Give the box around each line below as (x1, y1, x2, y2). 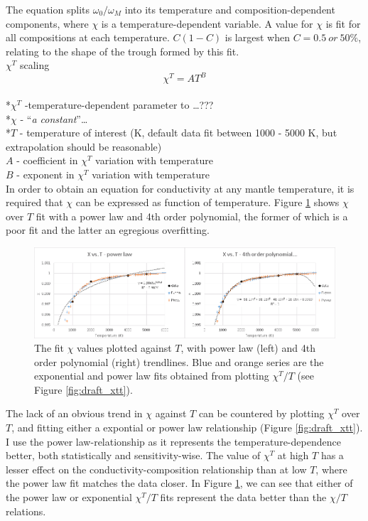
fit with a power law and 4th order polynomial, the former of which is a (36, 208, 348, 223)
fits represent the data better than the (160, 490, 327, 505)
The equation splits (6, 2, 90, 16)
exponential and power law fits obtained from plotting (34, 368, 269, 383)
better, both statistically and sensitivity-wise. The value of (6, 448, 261, 463)
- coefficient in (16, 153, 78, 168)
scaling (19, 58, 50, 72)
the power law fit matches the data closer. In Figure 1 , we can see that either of (6, 476, 353, 490)
